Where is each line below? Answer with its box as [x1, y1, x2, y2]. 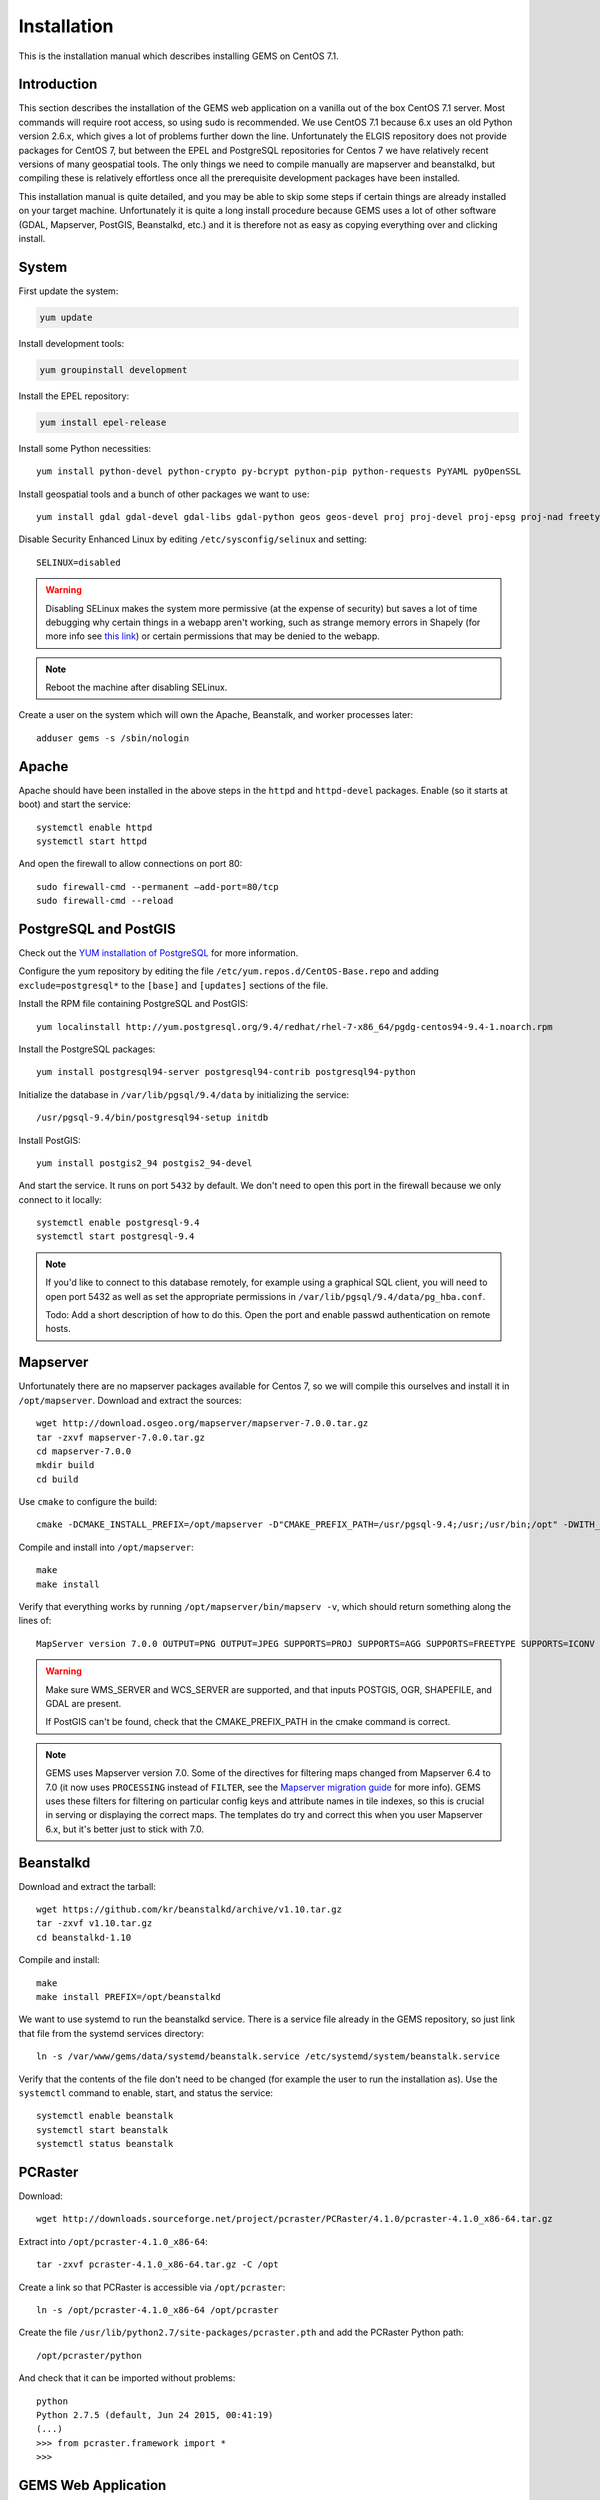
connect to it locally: [18, 1193, 102, 1205]
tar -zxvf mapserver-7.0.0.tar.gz [36, 1431, 205, 1443]
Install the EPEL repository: [18, 390, 130, 402]
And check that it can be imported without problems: [18, 2372, 236, 2384]
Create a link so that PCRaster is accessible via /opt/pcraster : [18, 2281, 286, 2293]
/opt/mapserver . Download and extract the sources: [18, 1394, 242, 1406]
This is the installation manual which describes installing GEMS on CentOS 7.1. [18, 50, 339, 62]
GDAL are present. [45, 1697, 122, 1709]
